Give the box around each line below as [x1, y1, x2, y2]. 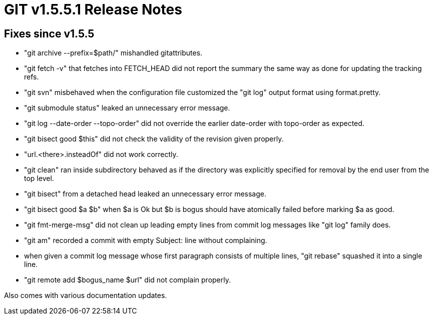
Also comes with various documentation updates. [4, 291, 167, 300]
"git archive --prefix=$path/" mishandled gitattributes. [24, 48, 203, 57]
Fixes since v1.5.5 [4, 27, 95, 40]
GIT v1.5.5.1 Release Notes [4, 1, 182, 18]
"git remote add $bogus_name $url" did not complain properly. [24, 275, 231, 284]
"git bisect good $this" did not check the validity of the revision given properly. [24, 134, 284, 143]
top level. [24, 174, 54, 183]
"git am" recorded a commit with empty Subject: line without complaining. [24, 236, 267, 245]
